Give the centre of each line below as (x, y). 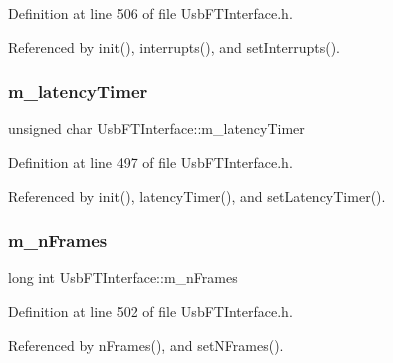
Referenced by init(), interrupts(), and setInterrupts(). (174, 46)
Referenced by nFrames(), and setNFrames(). (146, 344)
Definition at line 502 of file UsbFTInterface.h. (150, 311)
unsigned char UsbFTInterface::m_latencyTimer (156, 128)
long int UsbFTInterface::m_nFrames (123, 277)
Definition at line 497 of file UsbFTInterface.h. (150, 162)
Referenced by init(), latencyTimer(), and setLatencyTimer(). (197, 195)
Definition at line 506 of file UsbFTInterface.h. (150, 13)
